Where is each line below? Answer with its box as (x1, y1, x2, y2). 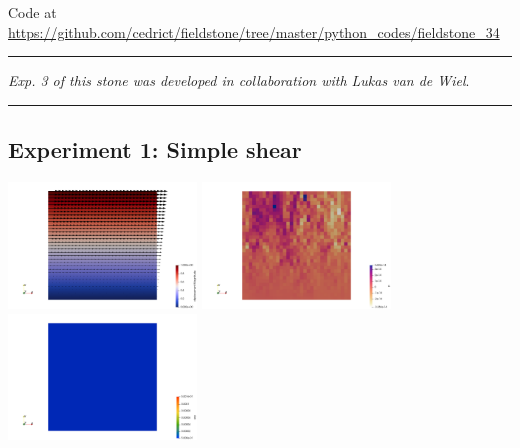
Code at (8, 2, 57, 22)
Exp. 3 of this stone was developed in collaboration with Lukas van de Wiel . (8, 70, 470, 91)
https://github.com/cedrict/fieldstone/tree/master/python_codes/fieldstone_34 (8, 21, 500, 42)
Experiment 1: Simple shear (8, 134, 302, 165)
